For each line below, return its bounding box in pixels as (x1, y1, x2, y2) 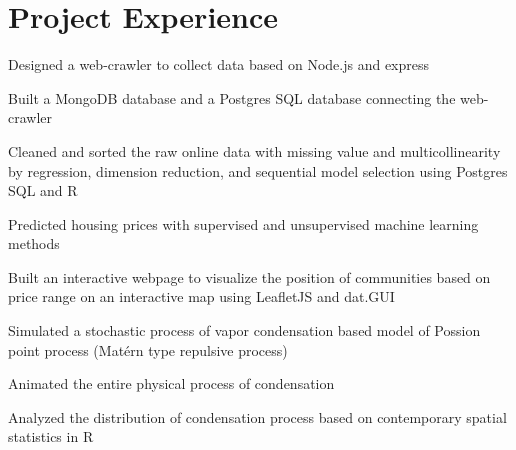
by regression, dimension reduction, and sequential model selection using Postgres (8, 160, 508, 181)
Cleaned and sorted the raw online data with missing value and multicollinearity (8, 140, 501, 161)
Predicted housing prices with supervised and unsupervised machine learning (8, 213, 479, 234)
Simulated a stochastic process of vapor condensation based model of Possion (8, 320, 481, 341)
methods (8, 233, 60, 254)
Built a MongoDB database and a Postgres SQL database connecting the (8, 87, 456, 108)
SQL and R (8, 180, 78, 201)
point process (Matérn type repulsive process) (8, 339, 288, 360)
